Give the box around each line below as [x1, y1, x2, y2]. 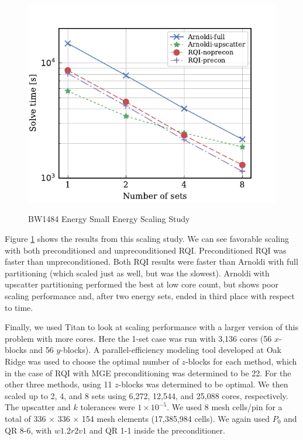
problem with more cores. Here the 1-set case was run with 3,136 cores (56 [5, 332, 272, 344]
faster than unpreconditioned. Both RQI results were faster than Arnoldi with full [5, 255, 298, 268]
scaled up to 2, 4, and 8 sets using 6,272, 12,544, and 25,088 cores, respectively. [5, 389, 288, 401]
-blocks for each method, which [185, 355, 297, 368]
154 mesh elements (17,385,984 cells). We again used [81, 412, 270, 424]
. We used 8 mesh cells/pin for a [167, 401, 283, 413]
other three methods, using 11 [5, 378, 112, 390]
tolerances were [80, 401, 135, 413]
